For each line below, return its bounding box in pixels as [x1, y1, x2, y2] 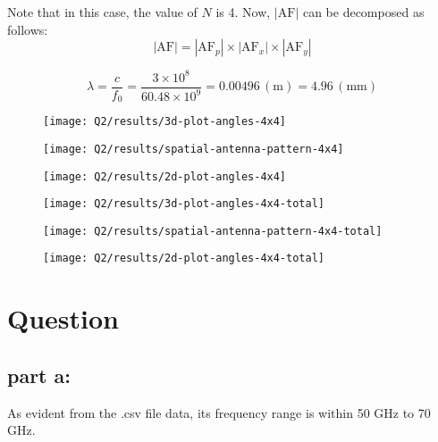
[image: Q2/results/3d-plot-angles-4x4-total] [43, 197, 324, 211]
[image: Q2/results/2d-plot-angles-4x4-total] [43, 252, 324, 265]
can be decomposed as [302, 3, 425, 21]
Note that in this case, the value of [7, 3, 198, 21]
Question [7, 300, 119, 337]
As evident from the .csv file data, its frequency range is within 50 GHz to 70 [7, 403, 431, 421]
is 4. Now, [215, 3, 271, 21]
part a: [7, 361, 71, 388]
